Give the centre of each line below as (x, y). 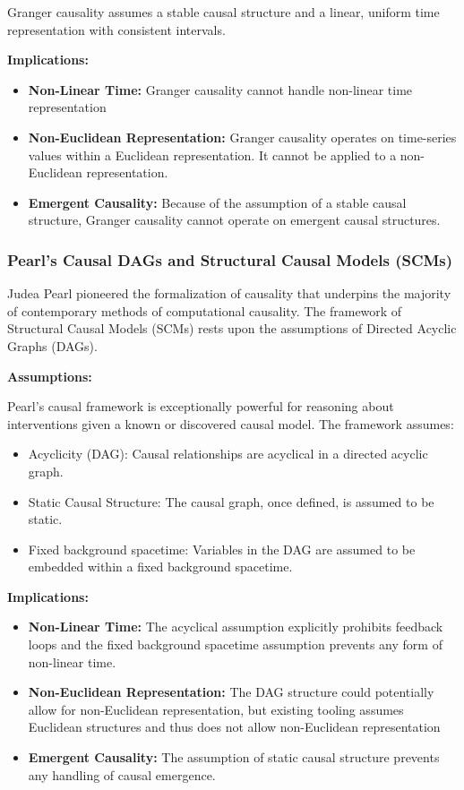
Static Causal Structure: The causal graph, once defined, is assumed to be (231, 501)
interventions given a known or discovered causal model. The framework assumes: (231, 423)
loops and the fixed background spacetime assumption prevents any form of (235, 644)
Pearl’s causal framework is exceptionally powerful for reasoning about (201, 406)
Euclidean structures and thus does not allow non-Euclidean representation (234, 727)
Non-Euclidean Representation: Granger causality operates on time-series (242, 137)
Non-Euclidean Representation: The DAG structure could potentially (231, 692)
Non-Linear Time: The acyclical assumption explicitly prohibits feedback (236, 627)
